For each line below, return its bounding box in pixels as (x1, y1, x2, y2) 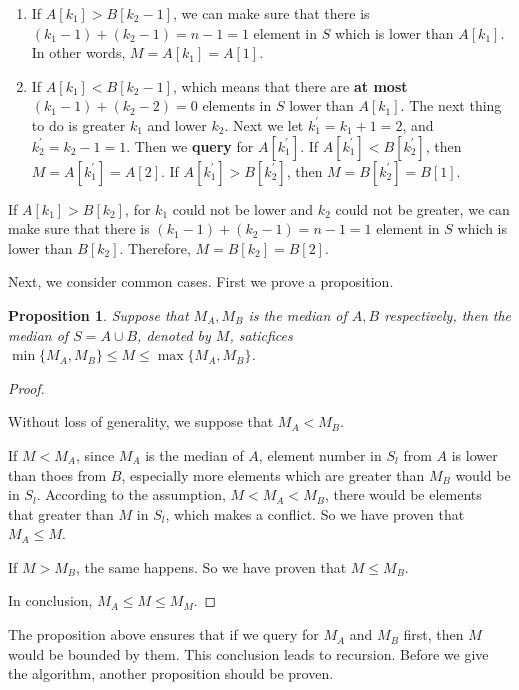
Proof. (8, 377, 45, 398)
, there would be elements (324, 484, 482, 505)
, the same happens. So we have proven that (76, 556, 347, 577)
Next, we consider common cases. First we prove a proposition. (8, 271, 394, 292)
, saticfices (229, 324, 293, 345)
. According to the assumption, (36, 484, 226, 505)
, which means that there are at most (173, 75, 408, 96)
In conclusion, (8, 590, 93, 611)
